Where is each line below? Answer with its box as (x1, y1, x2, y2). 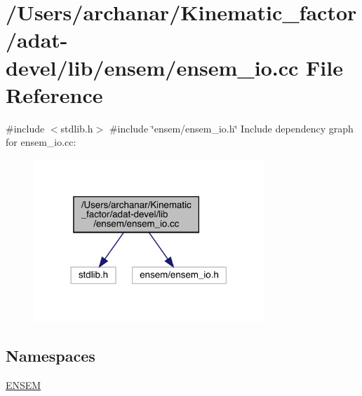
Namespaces (6, 344, 95, 366)
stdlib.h (60, 121, 93, 135)
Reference (6, 80, 103, 109)
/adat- (6, 25, 68, 54)
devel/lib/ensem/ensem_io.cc (6, 53, 299, 81)
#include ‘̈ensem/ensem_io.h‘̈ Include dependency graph (109, 121, 354, 135)
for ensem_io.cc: (6, 135, 76, 149)
